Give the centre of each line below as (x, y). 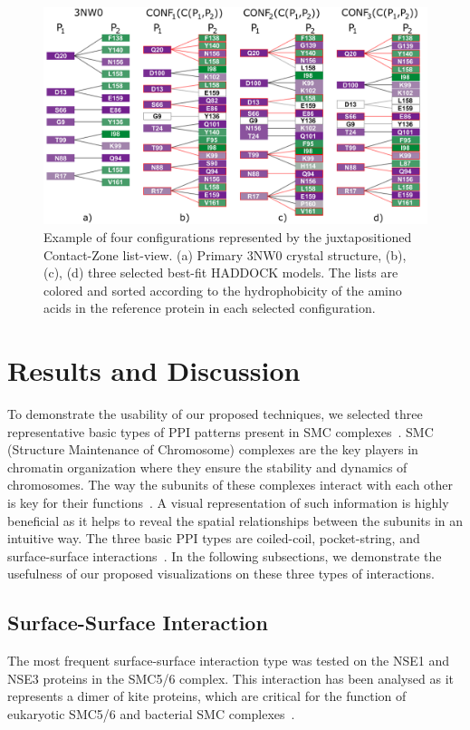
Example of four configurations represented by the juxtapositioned (228, 236)
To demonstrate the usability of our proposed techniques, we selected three (215, 414)
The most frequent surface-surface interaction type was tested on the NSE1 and (228, 661)
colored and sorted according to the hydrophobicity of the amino (223, 290)
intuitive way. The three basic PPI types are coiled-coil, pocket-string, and (214, 538)
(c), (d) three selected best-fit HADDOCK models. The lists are (221, 273)
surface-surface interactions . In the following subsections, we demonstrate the (225, 555)
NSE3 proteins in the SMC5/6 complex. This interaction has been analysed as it (230, 678)
